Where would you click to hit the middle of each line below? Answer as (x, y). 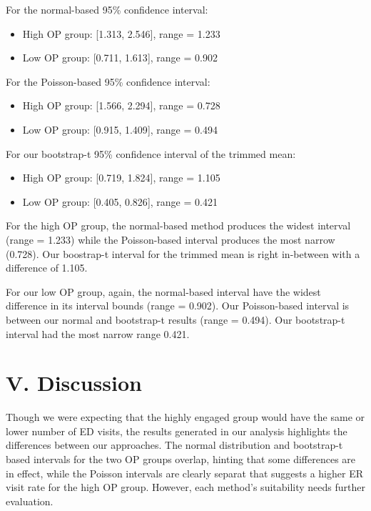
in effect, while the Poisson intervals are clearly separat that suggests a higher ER (184, 473)
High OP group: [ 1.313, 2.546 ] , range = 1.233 (121, 33)
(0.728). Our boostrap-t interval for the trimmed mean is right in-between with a (183, 253)
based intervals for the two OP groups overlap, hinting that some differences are (181, 459)
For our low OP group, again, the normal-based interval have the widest (163, 291)
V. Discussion (74, 383)
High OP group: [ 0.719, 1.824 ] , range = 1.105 (121, 178)
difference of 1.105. (47, 268)
